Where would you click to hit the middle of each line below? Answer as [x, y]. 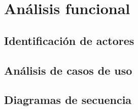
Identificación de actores [69, 40]
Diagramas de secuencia [68, 100]
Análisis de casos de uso [68, 70]
